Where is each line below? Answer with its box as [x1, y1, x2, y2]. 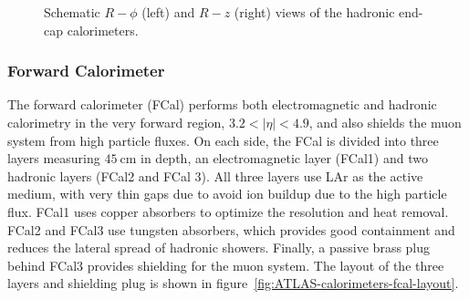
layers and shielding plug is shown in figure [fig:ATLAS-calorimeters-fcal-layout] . [7, 273, 459, 293]
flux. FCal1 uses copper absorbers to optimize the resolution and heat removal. [7, 201, 449, 221]
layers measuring [7, 149, 100, 168]
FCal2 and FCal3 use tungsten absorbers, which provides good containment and [7, 220, 455, 239]
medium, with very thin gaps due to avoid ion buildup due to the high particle [7, 184, 447, 203]
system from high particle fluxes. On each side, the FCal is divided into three [7, 130, 439, 149]
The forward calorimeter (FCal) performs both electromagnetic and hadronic [7, 95, 437, 114]
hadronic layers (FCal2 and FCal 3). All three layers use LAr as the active [7, 166, 423, 185]
